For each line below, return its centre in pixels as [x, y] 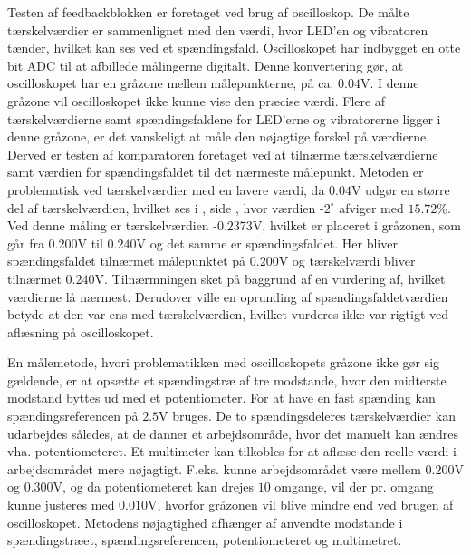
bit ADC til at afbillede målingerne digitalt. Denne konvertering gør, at [206, 65]
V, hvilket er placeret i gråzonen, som [356, 225]
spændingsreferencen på [73, 416]
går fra [26, 243]
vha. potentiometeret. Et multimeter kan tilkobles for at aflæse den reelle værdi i [232, 451]
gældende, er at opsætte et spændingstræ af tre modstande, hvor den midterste [227, 380]
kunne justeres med [61, 505]
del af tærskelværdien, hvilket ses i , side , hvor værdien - [166, 207]
